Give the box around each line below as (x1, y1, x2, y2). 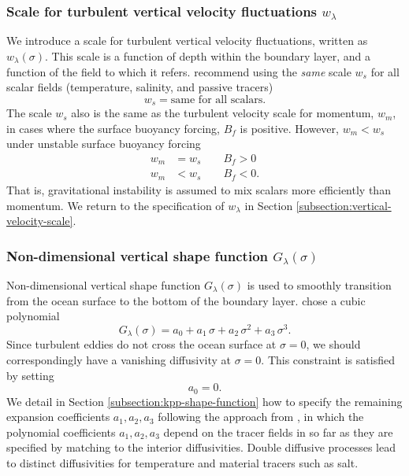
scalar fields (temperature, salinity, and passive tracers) (6, 79, 273, 95)
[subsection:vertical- (296, 197, 392, 213)
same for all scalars (170, 94, 263, 105)
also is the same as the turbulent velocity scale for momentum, (71, 105, 374, 121)
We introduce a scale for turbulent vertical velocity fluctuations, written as (6, 32, 368, 49)
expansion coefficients (6, 408, 110, 425)
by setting (6, 367, 54, 383)
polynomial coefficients (6, 423, 116, 440)
